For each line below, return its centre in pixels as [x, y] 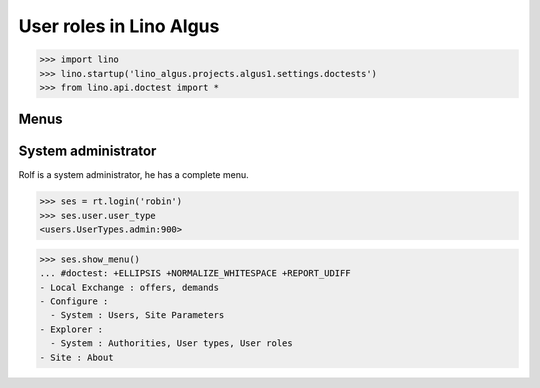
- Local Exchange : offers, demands [129, 287]
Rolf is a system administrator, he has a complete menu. [133, 175]
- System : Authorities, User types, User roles [172, 343]
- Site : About [76, 357]
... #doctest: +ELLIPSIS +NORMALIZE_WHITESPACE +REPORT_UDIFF [195, 273]
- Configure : [74, 301]
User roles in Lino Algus [119, 26]
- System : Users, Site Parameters [137, 315]
